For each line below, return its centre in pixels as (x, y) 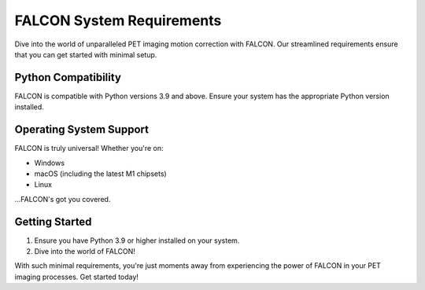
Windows (50, 163)
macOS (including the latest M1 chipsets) (100, 174)
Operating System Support (82, 130)
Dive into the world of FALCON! (85, 251)
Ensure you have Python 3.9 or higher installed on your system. (137, 240)
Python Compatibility (68, 77)
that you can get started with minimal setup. (86, 54)
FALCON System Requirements (118, 20)
